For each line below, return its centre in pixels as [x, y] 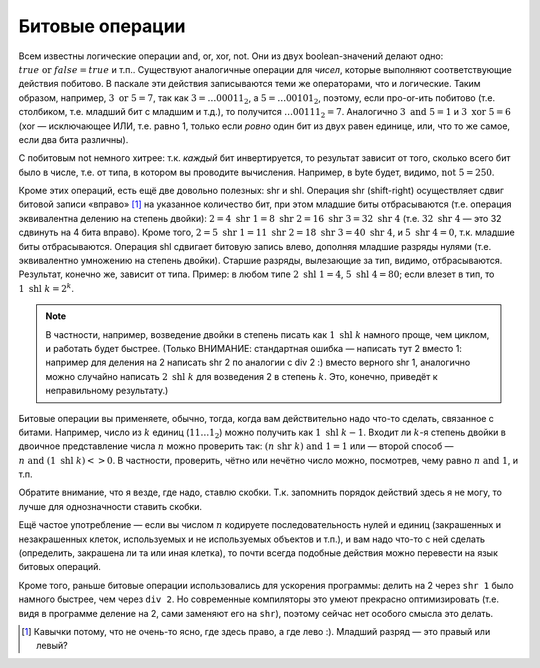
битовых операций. [60, 567]
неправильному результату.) [107, 391]
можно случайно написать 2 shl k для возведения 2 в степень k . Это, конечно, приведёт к [241, 376]
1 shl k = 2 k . [46, 287]
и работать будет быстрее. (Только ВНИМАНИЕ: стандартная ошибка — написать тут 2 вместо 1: [253, 348]
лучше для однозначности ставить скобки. [110, 506]
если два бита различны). [73, 139]
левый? [52, 646]
